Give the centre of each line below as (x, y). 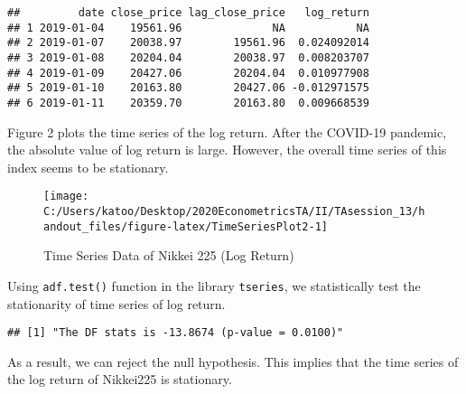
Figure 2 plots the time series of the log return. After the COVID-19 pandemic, (227, 131)
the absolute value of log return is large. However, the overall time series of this (227, 150)
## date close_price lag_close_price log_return (188, 13)
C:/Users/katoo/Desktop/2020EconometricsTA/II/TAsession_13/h (234, 212)
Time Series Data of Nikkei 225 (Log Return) (169, 255)
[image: (66, 197)
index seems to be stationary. (88, 167)
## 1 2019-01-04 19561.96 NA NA (188, 28)
